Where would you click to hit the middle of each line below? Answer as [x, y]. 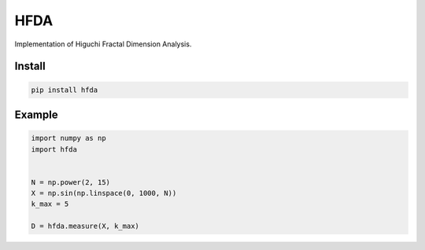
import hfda [54, 149]
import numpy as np [68, 138]
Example [36, 114]
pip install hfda [65, 90]
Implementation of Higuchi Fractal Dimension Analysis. [103, 44]
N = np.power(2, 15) [70, 182]
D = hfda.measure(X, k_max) [85, 226]
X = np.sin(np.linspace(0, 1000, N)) [104, 193]
